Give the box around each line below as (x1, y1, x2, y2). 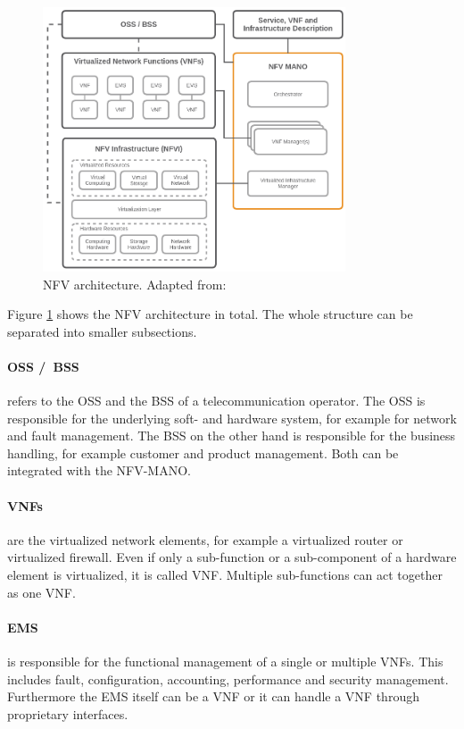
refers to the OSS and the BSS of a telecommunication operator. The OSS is (7, 391, 426, 410)
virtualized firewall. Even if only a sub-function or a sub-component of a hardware (7, 548, 457, 566)
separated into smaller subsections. (7, 322, 197, 340)
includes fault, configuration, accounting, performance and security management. (7, 669, 449, 688)
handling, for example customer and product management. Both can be (7, 443, 399, 462)
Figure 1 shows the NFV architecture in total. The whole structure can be (7, 305, 413, 323)
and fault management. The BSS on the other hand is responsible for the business (7, 426, 456, 445)
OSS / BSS (7, 356, 79, 375)
